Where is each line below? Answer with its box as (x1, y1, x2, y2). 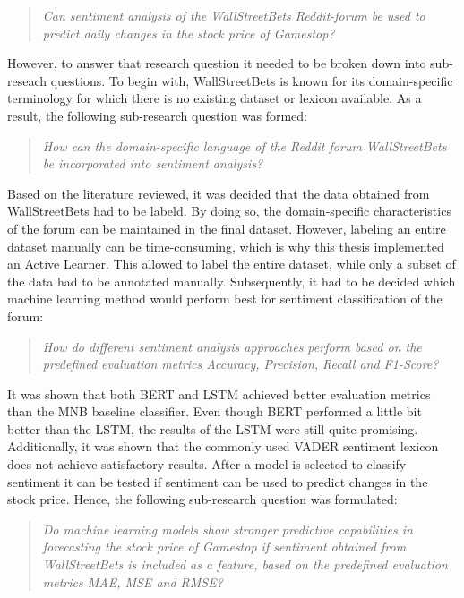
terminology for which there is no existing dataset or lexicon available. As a (7, 89, 422, 107)
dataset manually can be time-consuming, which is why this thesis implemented (7, 236, 444, 255)
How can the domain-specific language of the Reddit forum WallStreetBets (42, 136, 447, 155)
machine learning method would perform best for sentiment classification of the (7, 289, 443, 308)
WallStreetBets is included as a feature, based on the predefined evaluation (42, 555, 448, 574)
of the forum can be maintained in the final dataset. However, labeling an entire (7, 218, 446, 237)
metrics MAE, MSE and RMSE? (42, 572, 223, 591)
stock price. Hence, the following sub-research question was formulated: (7, 490, 398, 508)
